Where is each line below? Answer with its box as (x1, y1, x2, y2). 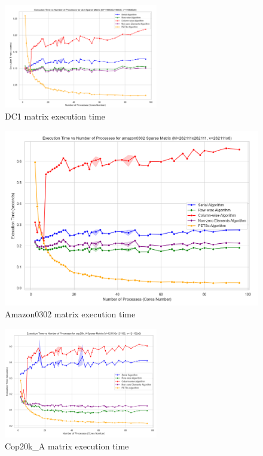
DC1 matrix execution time (5, 110, 105, 122)
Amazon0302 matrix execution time (5, 307, 136, 320)
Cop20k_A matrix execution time (5, 439, 129, 452)
